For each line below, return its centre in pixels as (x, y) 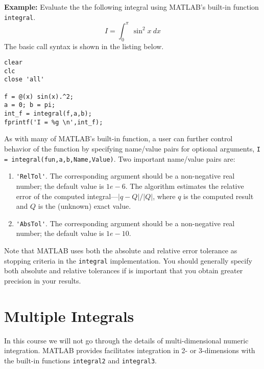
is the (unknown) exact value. (85, 206)
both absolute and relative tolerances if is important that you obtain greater (124, 270)
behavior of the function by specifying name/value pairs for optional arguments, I (132, 148)
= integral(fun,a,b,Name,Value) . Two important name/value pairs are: (120, 158)
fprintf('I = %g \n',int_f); (54, 122)
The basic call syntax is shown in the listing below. (84, 46)
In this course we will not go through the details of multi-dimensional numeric (126, 340)
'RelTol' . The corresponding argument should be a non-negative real (125, 176)
